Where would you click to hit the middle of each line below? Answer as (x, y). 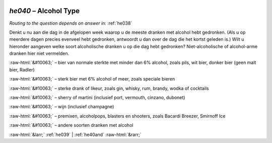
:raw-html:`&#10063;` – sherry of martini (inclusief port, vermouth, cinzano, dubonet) (97, 98)
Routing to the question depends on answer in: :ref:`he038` (71, 23)
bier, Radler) (22, 69)
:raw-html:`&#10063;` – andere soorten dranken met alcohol (71, 125)
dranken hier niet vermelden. (39, 53)
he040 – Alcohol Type (45, 11)
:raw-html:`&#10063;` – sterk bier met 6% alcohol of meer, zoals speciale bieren (92, 79)
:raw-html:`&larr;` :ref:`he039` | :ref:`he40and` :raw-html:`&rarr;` (75, 134)
